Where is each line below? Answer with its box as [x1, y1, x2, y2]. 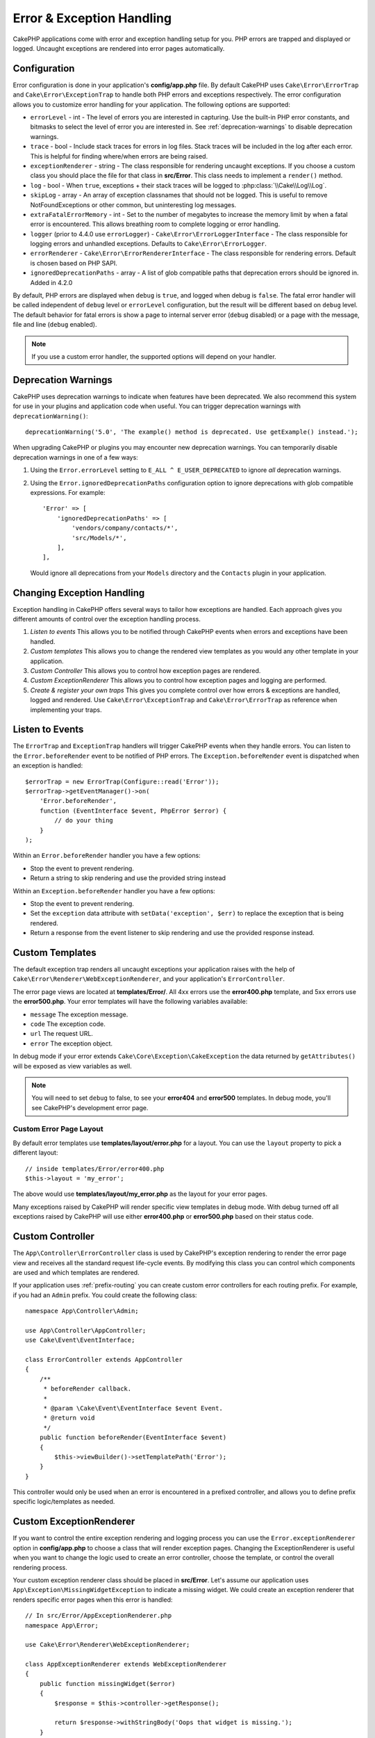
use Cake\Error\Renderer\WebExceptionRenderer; [25, 1641, 190, 1649]
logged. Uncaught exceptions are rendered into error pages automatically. [12, 44, 225, 52]
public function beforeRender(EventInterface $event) [39, 1434, 227, 1442]
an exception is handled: [12, 761, 83, 770]
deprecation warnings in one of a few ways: [12, 453, 138, 462]
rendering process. [12, 1563, 67, 1571]
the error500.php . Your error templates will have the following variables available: [12, 998, 248, 1006]
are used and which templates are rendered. [12, 1268, 140, 1276]
